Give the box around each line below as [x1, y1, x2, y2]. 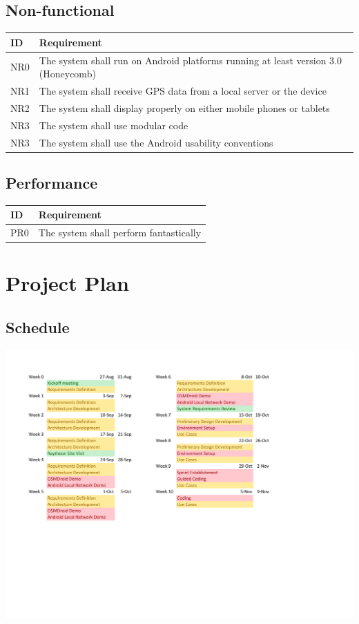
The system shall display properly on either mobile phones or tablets [39, 100, 330, 115]
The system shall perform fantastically [38, 225, 202, 240]
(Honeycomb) [39, 66, 96, 81]
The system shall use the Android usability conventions [39, 135, 273, 149]
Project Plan [6, 269, 129, 297]
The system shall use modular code [39, 117, 188, 132]
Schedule [6, 316, 70, 338]
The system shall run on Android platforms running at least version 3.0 [39, 53, 342, 67]
